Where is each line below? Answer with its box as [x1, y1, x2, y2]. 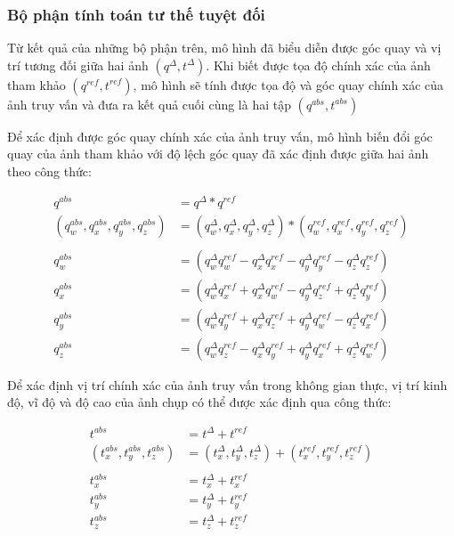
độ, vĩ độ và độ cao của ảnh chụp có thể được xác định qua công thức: [7, 393, 392, 411]
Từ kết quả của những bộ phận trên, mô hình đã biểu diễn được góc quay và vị [7, 38, 442, 57]
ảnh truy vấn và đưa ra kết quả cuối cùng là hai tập [7, 94, 291, 113]
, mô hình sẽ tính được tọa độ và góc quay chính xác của [133, 75, 444, 93]
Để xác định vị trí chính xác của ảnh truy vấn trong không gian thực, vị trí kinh [7, 375, 448, 394]
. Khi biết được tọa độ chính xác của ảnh [206, 55, 431, 74]
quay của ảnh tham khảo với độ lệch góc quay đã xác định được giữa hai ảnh [7, 144, 429, 163]
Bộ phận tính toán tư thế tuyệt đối [7, 3, 265, 25]
